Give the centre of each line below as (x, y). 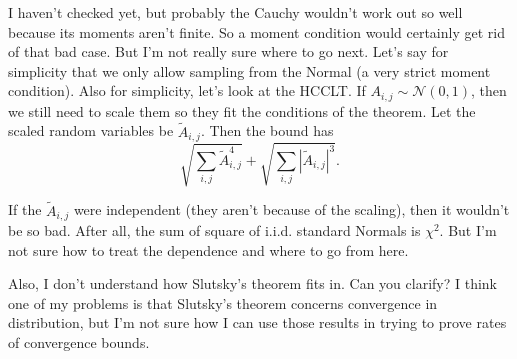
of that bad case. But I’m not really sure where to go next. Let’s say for (228, 51)
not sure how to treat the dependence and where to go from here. (208, 249)
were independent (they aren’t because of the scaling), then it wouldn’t (291, 209)
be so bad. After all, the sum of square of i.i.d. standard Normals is (214, 230)
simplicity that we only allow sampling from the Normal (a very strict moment (249, 70)
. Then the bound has (267, 130)
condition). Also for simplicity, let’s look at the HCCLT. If (187, 90)
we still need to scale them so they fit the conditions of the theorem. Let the (242, 110)
